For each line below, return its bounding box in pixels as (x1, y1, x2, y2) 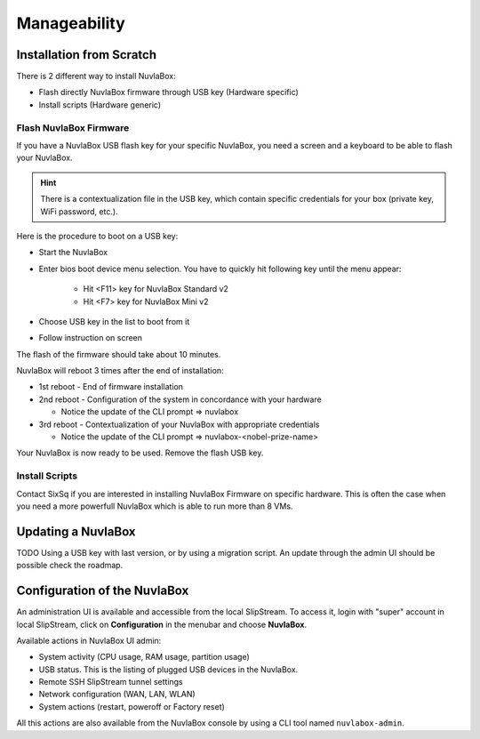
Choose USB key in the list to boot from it (38, 316, 190, 326)
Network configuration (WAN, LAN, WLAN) (38, 689, 196, 700)
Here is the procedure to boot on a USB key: (16, 230, 179, 241)
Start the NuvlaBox (38, 247, 108, 258)
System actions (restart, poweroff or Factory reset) (38, 701, 226, 711)
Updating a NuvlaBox (16, 524, 137, 539)
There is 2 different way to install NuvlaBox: (16, 71, 177, 82)
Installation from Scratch (16, 47, 157, 62)
